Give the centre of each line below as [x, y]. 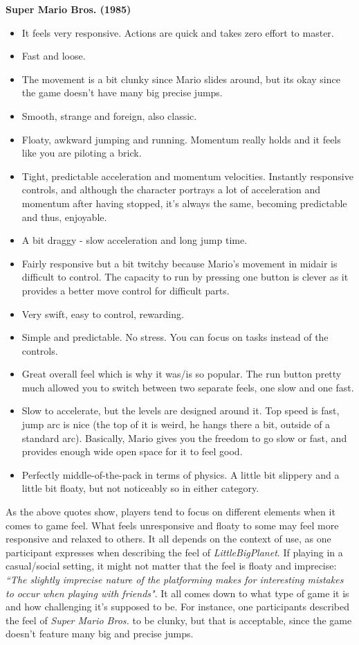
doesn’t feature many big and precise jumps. [100, 634]
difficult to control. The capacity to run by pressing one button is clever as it [185, 277]
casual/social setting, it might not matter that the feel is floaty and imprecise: [171, 566]
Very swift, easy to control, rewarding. [103, 313]
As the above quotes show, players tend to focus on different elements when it [171, 512]
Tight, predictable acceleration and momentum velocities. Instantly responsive [187, 176]
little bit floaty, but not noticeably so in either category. [140, 488]
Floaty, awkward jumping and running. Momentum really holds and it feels [181, 139]
